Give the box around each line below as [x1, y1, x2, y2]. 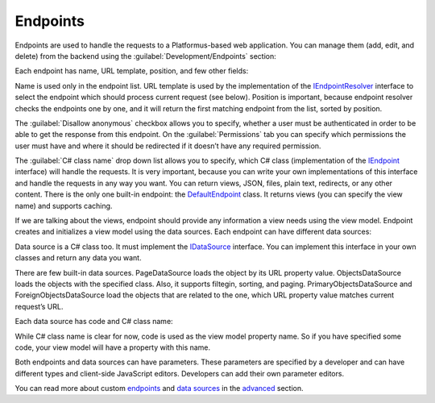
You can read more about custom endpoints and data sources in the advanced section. [14, 384, 304, 393]
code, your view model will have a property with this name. [14, 343, 211, 352]
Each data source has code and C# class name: [14, 317, 173, 326]
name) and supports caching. [14, 201, 113, 210]
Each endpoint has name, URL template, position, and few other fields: [14, 66, 249, 76]
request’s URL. [14, 301, 64, 311]
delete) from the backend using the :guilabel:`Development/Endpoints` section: [14, 51, 277, 60]
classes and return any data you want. [14, 253, 142, 263]
